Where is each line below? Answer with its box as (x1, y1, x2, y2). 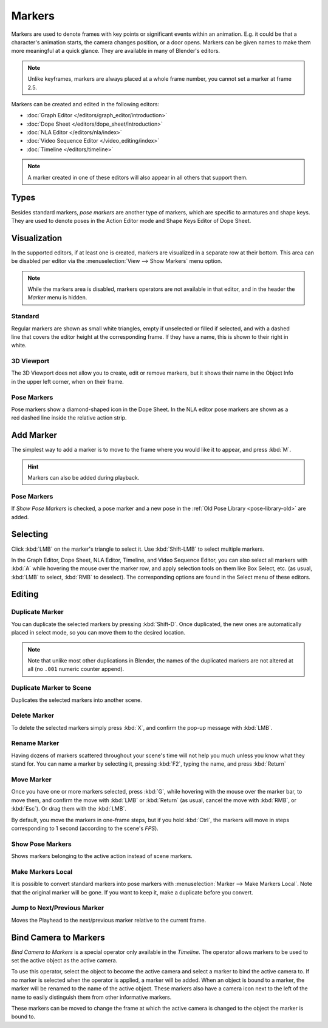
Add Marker (11, 430, 58, 440)
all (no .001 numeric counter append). (27, 665, 125, 673)
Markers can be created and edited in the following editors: (11, 100, 160, 107)
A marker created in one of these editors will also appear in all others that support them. (27, 174, 248, 181)
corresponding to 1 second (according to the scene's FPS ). (11, 825, 159, 832)
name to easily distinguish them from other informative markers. (11, 993, 172, 1001)
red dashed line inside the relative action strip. (11, 414, 127, 421)
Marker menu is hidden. (27, 294, 87, 301)
